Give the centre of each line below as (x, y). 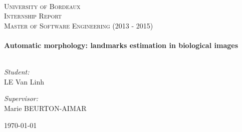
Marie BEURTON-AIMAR (45, 108)
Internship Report (33, 16)
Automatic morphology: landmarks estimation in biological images (121, 45)
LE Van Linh (24, 81)
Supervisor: (21, 98)
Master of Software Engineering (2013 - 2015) (79, 25)
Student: (17, 72)
